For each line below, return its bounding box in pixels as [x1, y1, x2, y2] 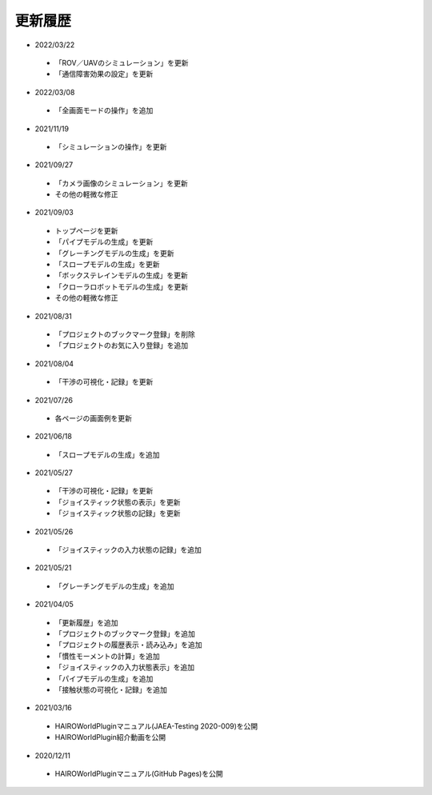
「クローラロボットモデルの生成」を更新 [54, 282, 188, 291]
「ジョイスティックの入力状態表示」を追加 [54, 662, 195, 672]
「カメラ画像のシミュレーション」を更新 [54, 178, 188, 188]
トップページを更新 [54, 226, 118, 235]
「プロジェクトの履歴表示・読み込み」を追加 [54, 640, 202, 649]
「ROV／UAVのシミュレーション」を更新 [54, 58, 189, 67]
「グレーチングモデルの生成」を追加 [54, 581, 174, 591]
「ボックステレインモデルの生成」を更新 [54, 270, 188, 280]
